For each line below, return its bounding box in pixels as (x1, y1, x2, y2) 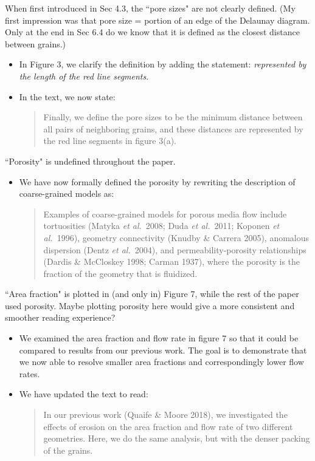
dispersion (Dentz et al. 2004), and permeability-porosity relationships (43, 243, 306, 256)
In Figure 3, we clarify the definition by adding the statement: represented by (19, 58, 306, 70)
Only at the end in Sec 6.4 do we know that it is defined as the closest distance (5, 26, 300, 38)
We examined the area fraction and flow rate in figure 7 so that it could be (19, 332, 299, 344)
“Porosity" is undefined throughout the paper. (5, 154, 176, 167)
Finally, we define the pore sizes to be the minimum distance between (43, 111, 303, 123)
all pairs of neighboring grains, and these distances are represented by (43, 122, 303, 135)
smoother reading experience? (5, 311, 116, 324)
